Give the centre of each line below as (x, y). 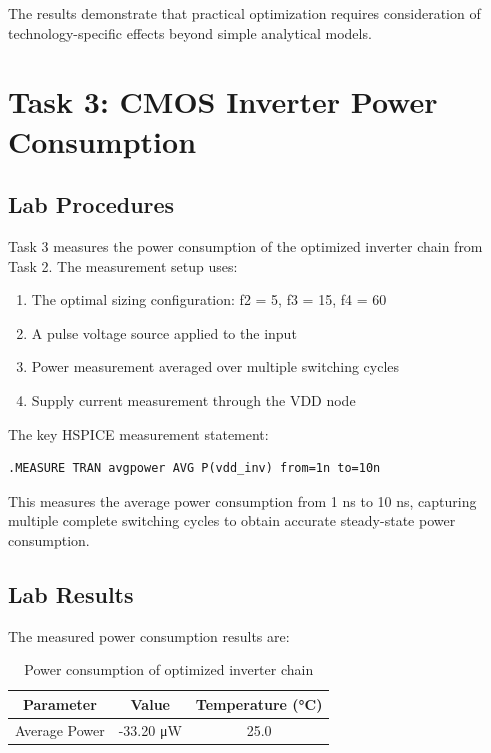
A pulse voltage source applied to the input (164, 332)
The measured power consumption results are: (149, 635)
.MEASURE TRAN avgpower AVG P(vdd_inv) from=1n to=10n (194, 468)
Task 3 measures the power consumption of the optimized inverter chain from (245, 245)
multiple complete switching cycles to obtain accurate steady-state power (232, 520)
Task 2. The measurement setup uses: (123, 265)
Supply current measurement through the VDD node (193, 399)
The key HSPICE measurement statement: (138, 433)
